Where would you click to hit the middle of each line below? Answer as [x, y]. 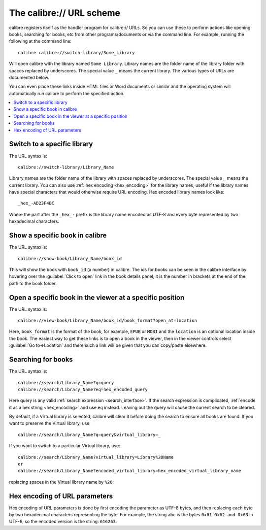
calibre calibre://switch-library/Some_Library [76, 52]
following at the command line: [40, 41]
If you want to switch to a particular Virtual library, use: [65, 446]
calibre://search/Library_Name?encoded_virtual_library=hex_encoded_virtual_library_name [130, 471]
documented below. [29, 77]
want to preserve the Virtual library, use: [50, 423]
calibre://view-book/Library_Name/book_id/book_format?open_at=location [107, 321]
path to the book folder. [33, 283]
